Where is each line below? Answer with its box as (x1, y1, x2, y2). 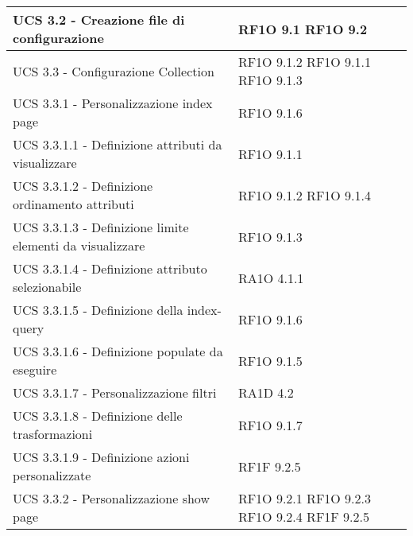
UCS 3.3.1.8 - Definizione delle (13, 406, 183, 425)
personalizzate (13, 466, 91, 484)
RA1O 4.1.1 (237, 268, 304, 287)
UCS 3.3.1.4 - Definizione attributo (13, 259, 207, 278)
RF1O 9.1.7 (237, 415, 303, 434)
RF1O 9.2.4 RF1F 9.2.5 (237, 507, 369, 526)
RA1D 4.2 (237, 383, 294, 402)
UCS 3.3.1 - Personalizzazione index (13, 94, 213, 112)
